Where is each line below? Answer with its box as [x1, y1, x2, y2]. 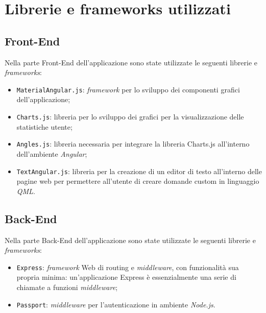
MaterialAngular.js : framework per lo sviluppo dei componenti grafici [16, 84, 240, 94]
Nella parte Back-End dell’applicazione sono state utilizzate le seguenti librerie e [5, 234, 256, 245]
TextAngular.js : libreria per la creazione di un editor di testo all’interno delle [16, 165, 262, 176]
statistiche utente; [16, 121, 72, 132]
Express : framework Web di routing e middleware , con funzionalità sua [16, 261, 239, 272]
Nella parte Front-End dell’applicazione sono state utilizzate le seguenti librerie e [5, 57, 258, 67]
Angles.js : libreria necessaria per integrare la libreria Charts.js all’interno [16, 138, 250, 149]
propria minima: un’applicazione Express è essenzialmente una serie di [16, 272, 236, 282]
